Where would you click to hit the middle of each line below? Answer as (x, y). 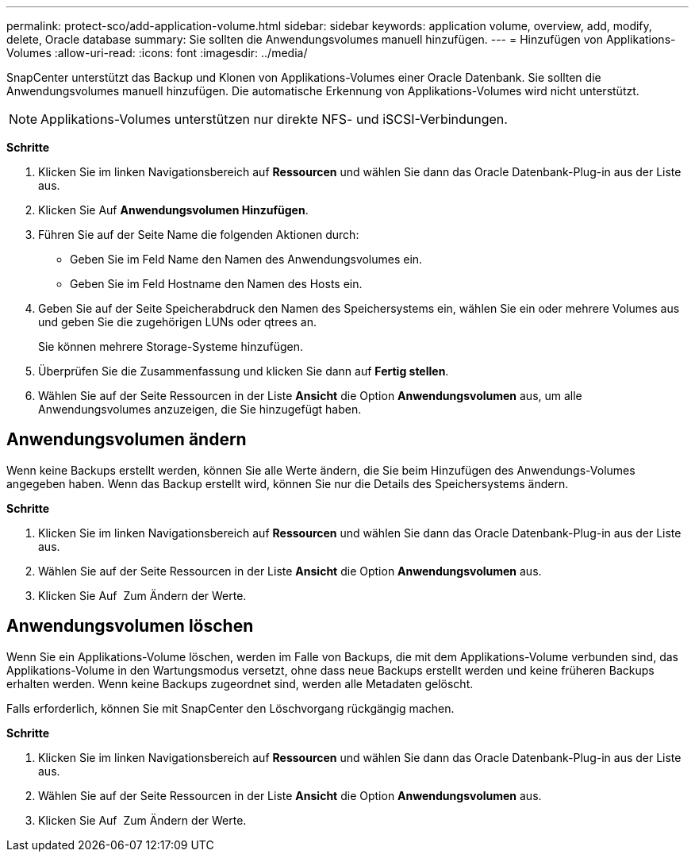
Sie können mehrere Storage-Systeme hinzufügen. (171, 346)
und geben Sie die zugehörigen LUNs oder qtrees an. (178, 322)
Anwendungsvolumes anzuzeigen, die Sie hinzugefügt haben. (200, 409)
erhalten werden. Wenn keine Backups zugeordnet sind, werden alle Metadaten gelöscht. (240, 683)
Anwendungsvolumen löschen (130, 626)
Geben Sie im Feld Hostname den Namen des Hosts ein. (216, 284)
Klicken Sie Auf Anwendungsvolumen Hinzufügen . (173, 210)
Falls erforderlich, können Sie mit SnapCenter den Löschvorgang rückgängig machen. (230, 708)
